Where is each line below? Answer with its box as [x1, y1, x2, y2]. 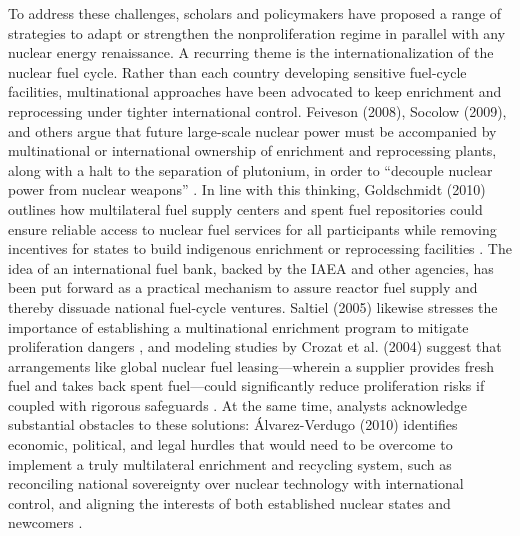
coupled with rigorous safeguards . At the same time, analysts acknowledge [8, 394, 468, 415]
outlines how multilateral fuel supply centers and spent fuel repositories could [8, 198, 483, 219]
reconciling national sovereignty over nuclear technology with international [8, 473, 464, 494]
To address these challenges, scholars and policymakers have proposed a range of [8, 3, 502, 23]
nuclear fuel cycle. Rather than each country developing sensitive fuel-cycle [8, 61, 467, 82]
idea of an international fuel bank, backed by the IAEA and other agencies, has [8, 257, 494, 278]
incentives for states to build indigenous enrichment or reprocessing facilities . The [8, 238, 512, 259]
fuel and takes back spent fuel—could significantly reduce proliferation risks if [8, 375, 485, 396]
